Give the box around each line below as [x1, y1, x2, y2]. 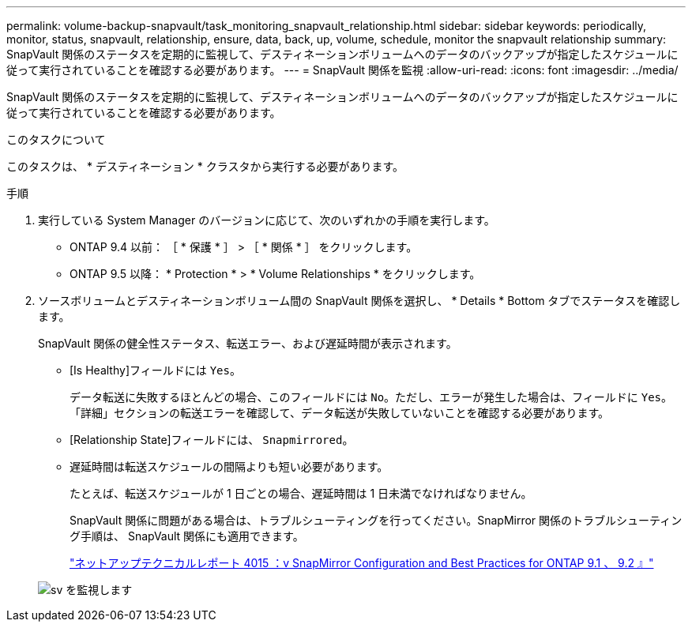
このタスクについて [6, 133, 106, 146]
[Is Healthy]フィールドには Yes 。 [70, 363, 241, 377]
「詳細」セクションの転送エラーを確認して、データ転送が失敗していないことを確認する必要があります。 [70, 406, 610, 419]
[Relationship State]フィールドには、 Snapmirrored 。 [70, 433, 354, 446]
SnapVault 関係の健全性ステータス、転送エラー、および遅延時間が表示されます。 [38, 337, 457, 350]
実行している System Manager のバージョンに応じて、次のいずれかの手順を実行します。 [38, 213, 495, 227]
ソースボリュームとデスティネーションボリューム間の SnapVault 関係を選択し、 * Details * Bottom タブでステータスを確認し [38, 294, 681, 307]
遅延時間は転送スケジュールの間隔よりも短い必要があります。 [70, 460, 389, 473]
